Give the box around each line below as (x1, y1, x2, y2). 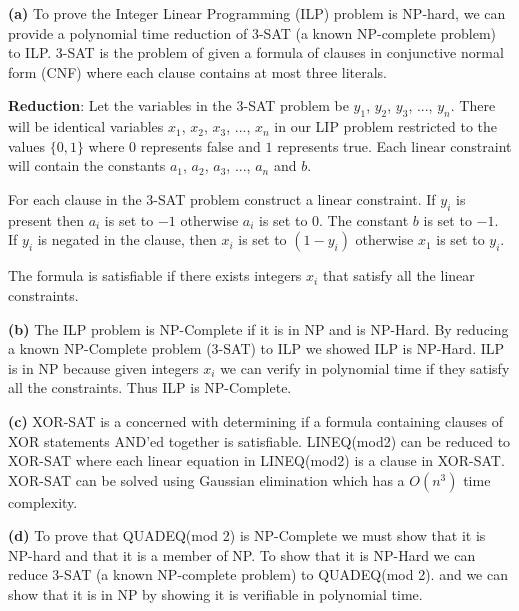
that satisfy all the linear (322, 265, 475, 286)
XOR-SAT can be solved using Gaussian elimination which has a (8, 469, 405, 490)
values (8, 135, 46, 156)
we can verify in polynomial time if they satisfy (220, 357, 510, 378)
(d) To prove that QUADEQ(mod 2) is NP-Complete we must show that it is (8, 525, 486, 546)
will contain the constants (8, 155, 166, 176)
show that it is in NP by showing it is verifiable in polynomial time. (8, 584, 423, 605)
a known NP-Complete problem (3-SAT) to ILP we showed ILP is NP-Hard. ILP (8, 338, 505, 359)
